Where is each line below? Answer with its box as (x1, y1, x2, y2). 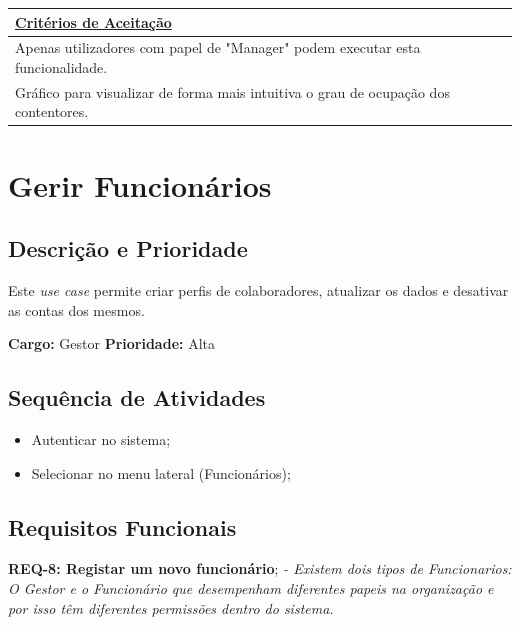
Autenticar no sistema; (31, 429, 171, 450)
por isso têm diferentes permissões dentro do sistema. (8, 597, 334, 618)
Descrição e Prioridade (8, 233, 248, 264)
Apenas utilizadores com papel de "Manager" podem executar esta (15, 37, 421, 58)
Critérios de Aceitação (15, 11, 172, 32)
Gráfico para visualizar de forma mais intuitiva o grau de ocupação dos (15, 81, 450, 102)
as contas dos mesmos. (8, 299, 145, 320)
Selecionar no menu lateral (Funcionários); (31, 462, 291, 483)
